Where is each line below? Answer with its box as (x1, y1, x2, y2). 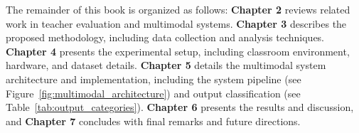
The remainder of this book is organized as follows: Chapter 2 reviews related (6, 2, 350, 16)
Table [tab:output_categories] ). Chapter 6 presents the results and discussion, (6, 100, 354, 115)
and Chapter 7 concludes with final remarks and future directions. (6, 113, 301, 128)
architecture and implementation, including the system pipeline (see (6, 71, 301, 86)
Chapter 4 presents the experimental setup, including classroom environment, (6, 43, 350, 58)
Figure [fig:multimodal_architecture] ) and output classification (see (6, 85, 301, 100)
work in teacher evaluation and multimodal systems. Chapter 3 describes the (6, 16, 347, 31)
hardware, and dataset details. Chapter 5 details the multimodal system (6, 58, 326, 73)
